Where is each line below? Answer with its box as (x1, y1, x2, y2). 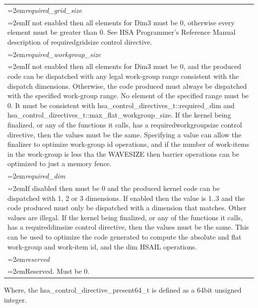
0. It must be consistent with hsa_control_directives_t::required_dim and (7, 100, 235, 110)
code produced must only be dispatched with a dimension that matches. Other (7, 202, 247, 213)
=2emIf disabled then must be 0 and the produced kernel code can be (7, 183, 220, 193)
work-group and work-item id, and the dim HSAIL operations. (7, 241, 197, 251)
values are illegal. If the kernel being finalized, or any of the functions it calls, (7, 212, 243, 222)
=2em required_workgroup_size (7, 49, 101, 59)
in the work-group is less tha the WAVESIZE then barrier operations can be (7, 148, 239, 159)
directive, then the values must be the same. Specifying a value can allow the (7, 129, 242, 139)
